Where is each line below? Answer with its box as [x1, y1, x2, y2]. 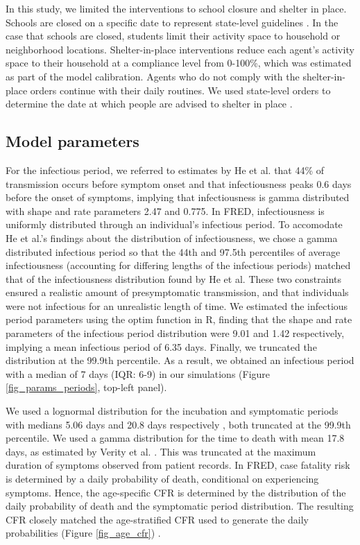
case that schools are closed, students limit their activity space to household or [6, 28, 341, 43]
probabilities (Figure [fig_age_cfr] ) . [6, 526, 161, 540]
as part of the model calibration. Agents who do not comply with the [6, 69, 300, 83]
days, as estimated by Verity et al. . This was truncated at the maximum [6, 444, 316, 458]
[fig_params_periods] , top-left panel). [6, 380, 167, 395]
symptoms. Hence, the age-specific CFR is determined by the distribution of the [6, 485, 346, 499]
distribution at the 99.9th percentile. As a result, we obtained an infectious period [6, 353, 354, 367]
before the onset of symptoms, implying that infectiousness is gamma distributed [6, 190, 350, 205]
